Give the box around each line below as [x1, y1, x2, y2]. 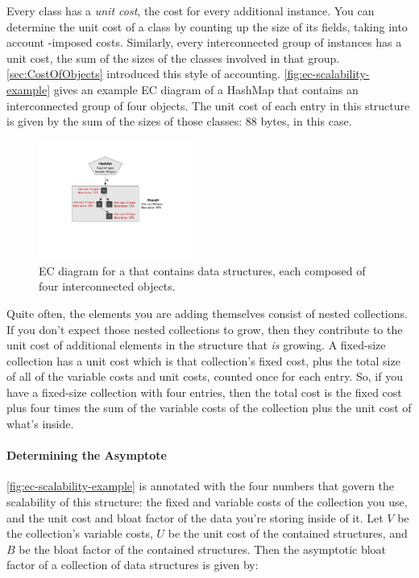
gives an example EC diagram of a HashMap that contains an [53, 81, 359, 97]
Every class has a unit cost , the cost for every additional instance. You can [6, 2, 375, 19]
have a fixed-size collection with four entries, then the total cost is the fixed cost [6, 383, 402, 400]
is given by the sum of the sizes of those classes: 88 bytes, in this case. [6, 113, 352, 130]
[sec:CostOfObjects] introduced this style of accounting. [6, 65, 280, 82]
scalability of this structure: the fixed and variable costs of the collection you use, [6, 493, 408, 510]
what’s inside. [6, 415, 74, 432]
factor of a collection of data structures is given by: [6, 556, 259, 573]
